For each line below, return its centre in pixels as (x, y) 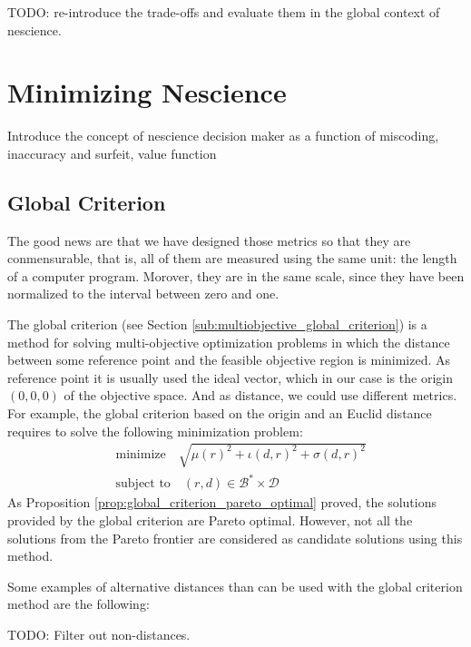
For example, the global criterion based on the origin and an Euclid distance (220, 413)
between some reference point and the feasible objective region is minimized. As (229, 360)
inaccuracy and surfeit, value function (112, 153)
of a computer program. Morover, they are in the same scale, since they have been (236, 275)
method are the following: (78, 604)
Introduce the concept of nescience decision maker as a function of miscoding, (223, 136)
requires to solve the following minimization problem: (155, 431)
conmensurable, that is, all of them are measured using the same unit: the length (232, 258)
